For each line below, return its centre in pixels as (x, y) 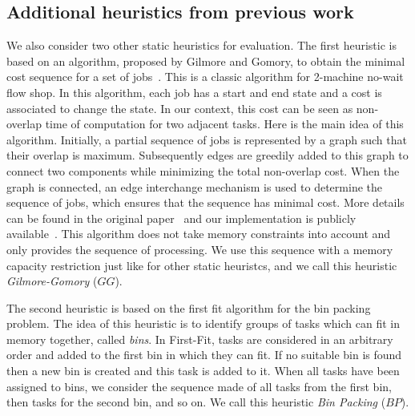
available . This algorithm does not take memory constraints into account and (199, 234)
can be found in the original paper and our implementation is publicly (181, 218)
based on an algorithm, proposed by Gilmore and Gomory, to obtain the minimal (206, 61)
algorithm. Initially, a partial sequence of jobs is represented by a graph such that (207, 139)
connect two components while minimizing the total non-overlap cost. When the (203, 170)
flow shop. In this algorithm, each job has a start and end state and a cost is (194, 92)
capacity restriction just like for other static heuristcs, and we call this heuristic (202, 265)
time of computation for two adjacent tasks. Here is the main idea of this (224, 124)
